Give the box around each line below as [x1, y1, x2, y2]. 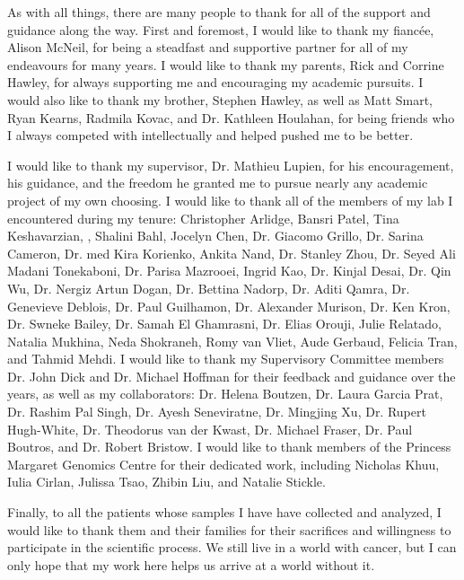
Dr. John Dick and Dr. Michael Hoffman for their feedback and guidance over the [7, 366, 456, 385]
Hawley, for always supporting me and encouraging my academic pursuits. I [7, 73, 424, 92]
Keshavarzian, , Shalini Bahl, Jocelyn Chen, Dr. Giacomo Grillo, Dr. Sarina [7, 226, 424, 245]
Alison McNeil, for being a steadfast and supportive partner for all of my [7, 38, 408, 57]
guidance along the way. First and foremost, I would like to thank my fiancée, [7, 20, 434, 39]
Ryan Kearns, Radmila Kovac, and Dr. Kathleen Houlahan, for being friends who [7, 108, 455, 127]
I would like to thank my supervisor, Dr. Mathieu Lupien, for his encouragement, [7, 155, 454, 174]
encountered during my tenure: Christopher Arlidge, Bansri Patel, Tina [7, 208, 399, 227]
